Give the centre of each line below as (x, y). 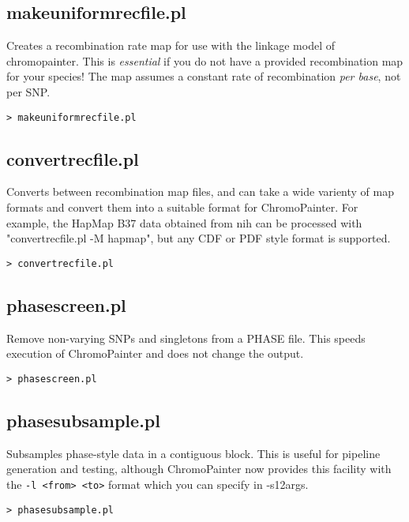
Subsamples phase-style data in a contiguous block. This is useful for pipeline (193, 453)
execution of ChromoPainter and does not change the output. (155, 353)
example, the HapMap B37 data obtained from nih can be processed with (184, 222)
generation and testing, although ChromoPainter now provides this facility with (199, 469)
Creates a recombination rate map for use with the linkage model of (171, 45)
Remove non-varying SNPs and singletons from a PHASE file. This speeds (186, 338)
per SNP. (28, 91)
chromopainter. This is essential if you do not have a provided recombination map (205, 60)
